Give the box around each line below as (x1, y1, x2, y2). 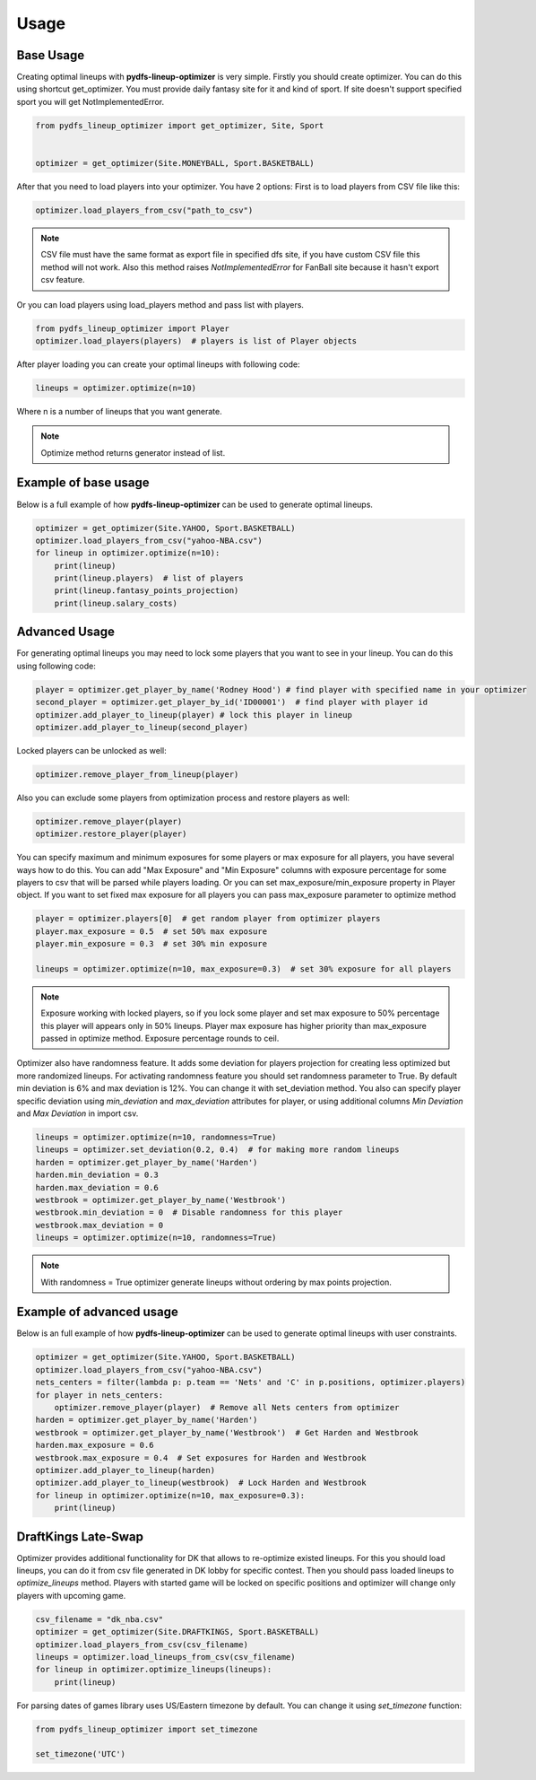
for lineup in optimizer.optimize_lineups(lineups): (35, 1664, 272, 1675)
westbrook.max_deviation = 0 (35, 1220, 164, 1230)
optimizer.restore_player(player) (35, 829, 187, 839)
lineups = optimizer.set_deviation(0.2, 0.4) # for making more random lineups (35, 1145, 400, 1155)
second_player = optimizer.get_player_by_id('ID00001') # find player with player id (35, 697, 428, 708)
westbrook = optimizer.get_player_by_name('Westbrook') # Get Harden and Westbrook (35, 1427, 419, 1437)
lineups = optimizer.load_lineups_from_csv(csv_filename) (35, 1652, 296, 1662)
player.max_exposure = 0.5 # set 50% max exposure (35, 926, 268, 937)
